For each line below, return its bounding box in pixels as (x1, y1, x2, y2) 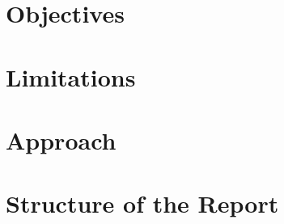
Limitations (6, 60, 136, 93)
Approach (6, 123, 117, 156)
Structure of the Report (6, 187, 279, 220)
